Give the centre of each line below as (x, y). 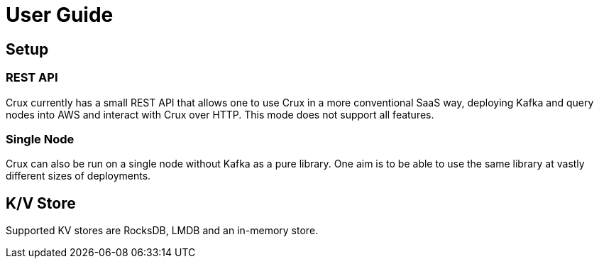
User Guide (60, 15)
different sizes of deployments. (78, 176)
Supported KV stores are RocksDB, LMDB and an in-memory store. (162, 231)
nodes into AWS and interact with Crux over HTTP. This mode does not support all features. (220, 114)
